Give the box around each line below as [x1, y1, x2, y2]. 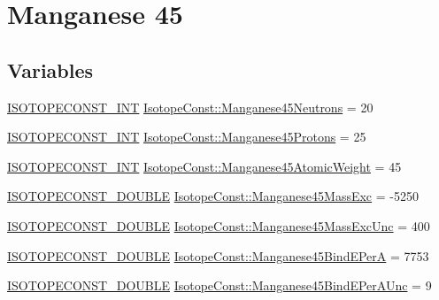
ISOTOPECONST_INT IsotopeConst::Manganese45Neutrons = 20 [7, 97, 374, 116]
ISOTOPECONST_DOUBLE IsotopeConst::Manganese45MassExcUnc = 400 [7, 216, 430, 235]
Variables [7, 56, 94, 83]
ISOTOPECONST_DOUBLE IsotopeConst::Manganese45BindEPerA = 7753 [7, 246, 429, 265]
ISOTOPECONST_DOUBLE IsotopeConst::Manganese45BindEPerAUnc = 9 [7, 276, 432, 295]
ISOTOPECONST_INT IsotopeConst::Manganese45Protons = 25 [7, 127, 366, 146]
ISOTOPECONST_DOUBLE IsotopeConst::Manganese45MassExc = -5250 [7, 187, 419, 205]
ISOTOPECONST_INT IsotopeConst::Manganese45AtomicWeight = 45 [7, 157, 402, 175]
